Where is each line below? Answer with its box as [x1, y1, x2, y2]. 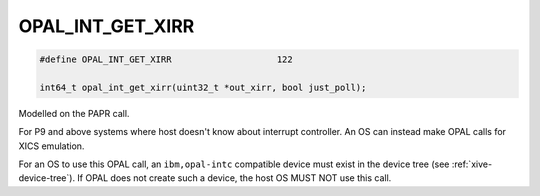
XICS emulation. [18, 140, 85, 152]
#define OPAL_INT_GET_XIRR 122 [39, 54, 294, 65]
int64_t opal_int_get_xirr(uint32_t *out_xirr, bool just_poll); [39, 81, 367, 93]
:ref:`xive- [451, 158, 493, 170]
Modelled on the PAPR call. [18, 107, 130, 119]
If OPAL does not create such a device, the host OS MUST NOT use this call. [76, 172, 392, 184]
